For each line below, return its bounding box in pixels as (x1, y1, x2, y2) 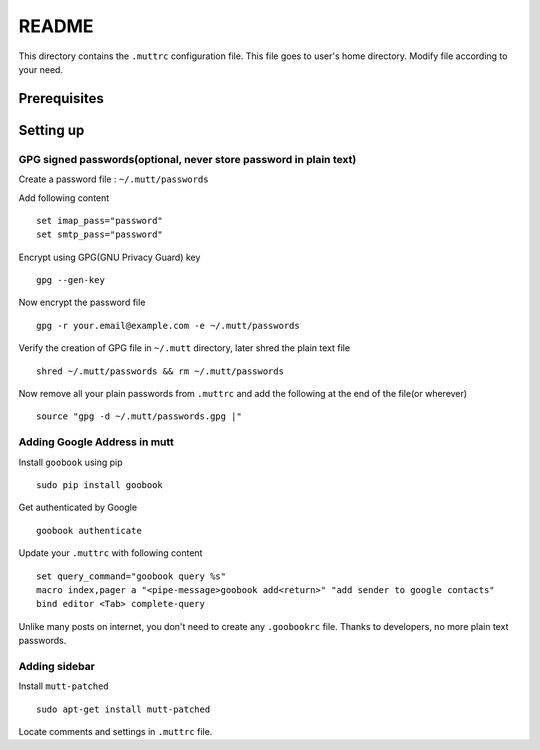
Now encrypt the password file (18, 296, 146, 309)
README (18, 15, 94, 37)
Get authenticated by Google (18, 501, 138, 514)
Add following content (18, 191, 110, 204)
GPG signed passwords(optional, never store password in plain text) (18, 152, 357, 166)
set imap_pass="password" (36, 215, 164, 226)
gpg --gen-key (36, 275, 105, 286)
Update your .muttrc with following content (18, 547, 203, 559)
